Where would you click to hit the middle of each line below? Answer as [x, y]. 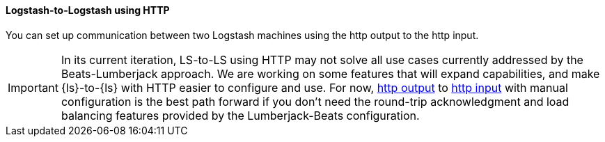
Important [33, 87]
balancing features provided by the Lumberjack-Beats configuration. [240, 115]
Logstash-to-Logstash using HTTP [88, 10]
